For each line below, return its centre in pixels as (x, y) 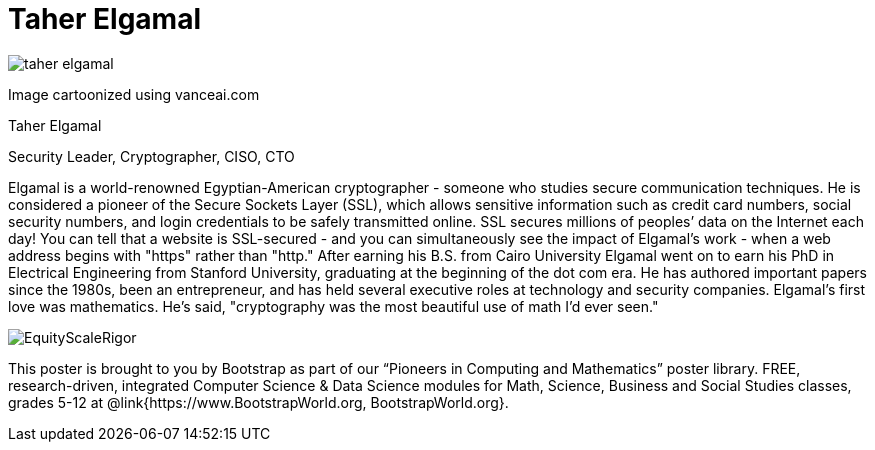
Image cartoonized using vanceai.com (134, 94)
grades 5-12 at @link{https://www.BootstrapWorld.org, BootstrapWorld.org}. (258, 402)
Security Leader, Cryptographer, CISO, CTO (151, 156)
